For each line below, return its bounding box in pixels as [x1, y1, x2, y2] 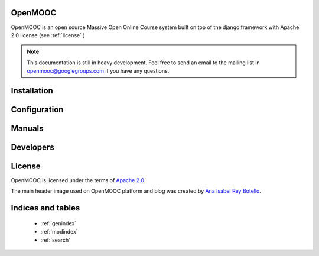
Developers [11, 142, 54, 152]
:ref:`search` [40, 236, 71, 244]
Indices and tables [11, 203, 80, 213]
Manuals [11, 123, 44, 133]
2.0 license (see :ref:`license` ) [11, 31, 85, 38]
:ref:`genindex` [40, 219, 77, 227]
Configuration [11, 104, 64, 115]
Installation [11, 86, 53, 96]
